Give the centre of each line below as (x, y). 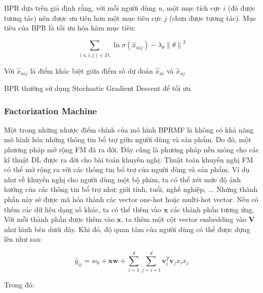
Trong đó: (19, 285)
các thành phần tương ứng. (212, 209)
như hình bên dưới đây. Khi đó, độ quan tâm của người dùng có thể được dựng (127, 229)
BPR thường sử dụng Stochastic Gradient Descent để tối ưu (98, 88)
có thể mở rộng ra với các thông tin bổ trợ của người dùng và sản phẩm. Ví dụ (127, 169)
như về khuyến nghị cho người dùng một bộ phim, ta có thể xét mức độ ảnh (123, 179)
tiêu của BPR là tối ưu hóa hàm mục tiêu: (70, 28)
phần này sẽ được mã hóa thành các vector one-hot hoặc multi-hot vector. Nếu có (131, 199)
